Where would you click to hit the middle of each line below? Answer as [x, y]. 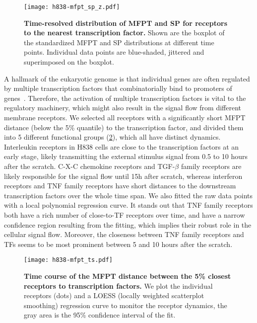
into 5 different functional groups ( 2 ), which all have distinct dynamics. [112, 137]
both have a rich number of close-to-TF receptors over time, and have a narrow [125, 214]
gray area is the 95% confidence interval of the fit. [100, 315]
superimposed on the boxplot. [69, 62]
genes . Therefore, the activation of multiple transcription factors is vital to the [125, 98]
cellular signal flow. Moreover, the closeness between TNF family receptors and [124, 234]
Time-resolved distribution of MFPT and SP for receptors [126, 23]
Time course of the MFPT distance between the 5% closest [128, 276]
